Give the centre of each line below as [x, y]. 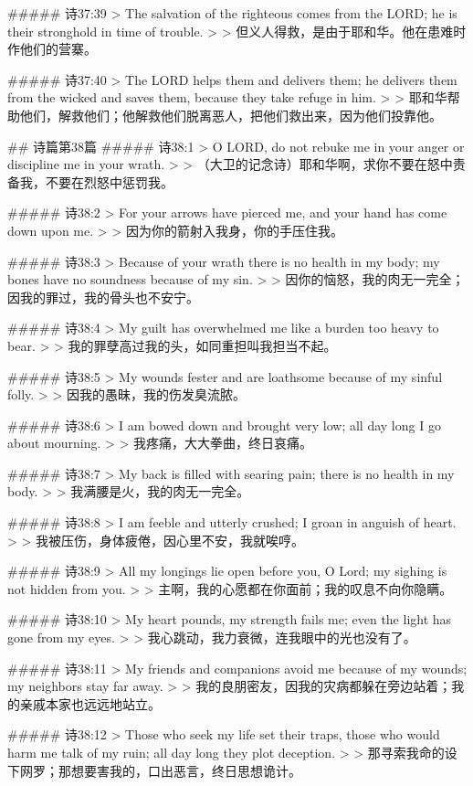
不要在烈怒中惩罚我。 [109, 181]
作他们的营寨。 [52, 49]
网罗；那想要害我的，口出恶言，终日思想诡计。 [160, 770]
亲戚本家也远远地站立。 [90, 703]
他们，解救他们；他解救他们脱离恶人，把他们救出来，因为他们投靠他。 [231, 115]
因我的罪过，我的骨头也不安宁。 [103, 297]
